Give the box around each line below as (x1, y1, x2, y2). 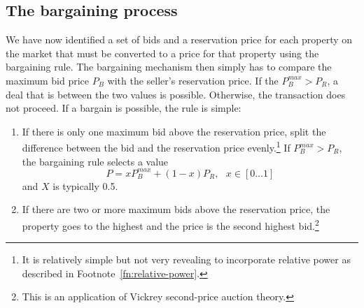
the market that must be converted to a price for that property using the (6, 45, 319, 60)
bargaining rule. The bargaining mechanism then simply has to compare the (6, 59, 332, 74)
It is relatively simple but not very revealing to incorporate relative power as (22, 252, 351, 267)
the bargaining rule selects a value (22, 154, 169, 168)
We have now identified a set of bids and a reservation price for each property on (6, 32, 353, 47)
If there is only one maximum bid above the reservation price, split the (22, 124, 326, 138)
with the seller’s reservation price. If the (107, 73, 279, 87)
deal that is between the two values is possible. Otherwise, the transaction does (6, 87, 346, 101)
